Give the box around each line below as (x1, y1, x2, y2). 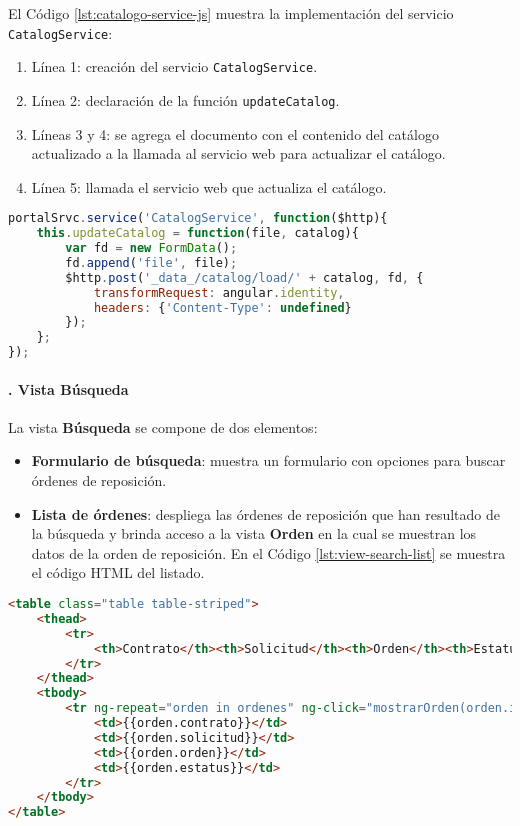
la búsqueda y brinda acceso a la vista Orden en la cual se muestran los (31, 523, 477, 544)
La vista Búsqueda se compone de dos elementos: (8, 416, 318, 437)
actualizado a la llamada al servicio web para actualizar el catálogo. (31, 143, 446, 164)
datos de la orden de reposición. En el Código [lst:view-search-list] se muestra (31, 542, 506, 563)
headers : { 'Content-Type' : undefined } (93, 300, 352, 315)
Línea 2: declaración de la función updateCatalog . (31, 89, 340, 110)
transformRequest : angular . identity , (93, 285, 345, 300)
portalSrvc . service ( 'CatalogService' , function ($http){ (8, 211, 388, 226)
